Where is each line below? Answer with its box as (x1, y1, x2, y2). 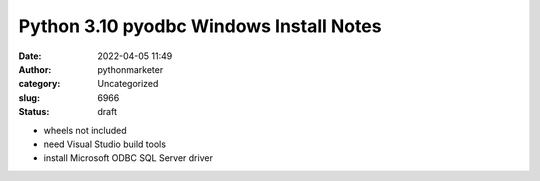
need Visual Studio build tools (43, 138, 167, 150)
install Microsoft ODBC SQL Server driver (43, 152, 214, 164)
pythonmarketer (97, 63, 164, 75)
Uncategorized (97, 78, 159, 90)
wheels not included (43, 124, 127, 136)
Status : (18, 106, 50, 118)
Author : (18, 63, 52, 75)
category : (18, 78, 61, 90)
